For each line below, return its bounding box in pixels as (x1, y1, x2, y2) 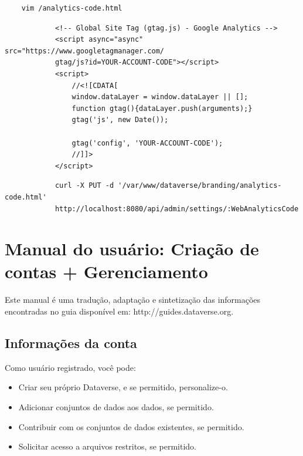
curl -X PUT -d (55, 181, 114, 190)
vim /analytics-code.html (21, 4, 122, 12)
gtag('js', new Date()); (72, 116, 169, 124)
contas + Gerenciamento (5, 259, 208, 283)
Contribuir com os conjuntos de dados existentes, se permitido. (18, 420, 244, 433)
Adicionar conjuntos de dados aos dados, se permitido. (18, 400, 214, 413)
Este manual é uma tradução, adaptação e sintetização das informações (5, 293, 261, 306)
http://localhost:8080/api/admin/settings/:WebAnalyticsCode (55, 204, 299, 213)
